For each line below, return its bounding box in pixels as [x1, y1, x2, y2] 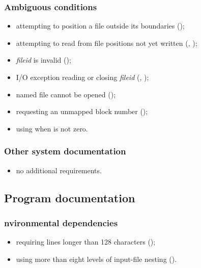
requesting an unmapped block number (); [16, 106, 148, 117]
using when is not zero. [16, 123, 88, 133]
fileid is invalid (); [16, 55, 71, 65]
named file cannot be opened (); [16, 89, 116, 99]
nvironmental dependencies [4, 216, 118, 229]
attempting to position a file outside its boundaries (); [16, 20, 185, 31]
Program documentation [4, 190, 135, 205]
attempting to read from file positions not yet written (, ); [16, 37, 197, 48]
